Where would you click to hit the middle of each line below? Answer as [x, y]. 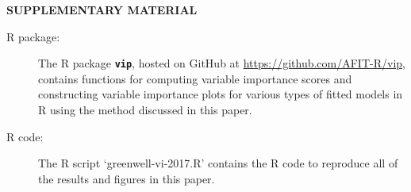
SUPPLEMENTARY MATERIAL [102, 10]
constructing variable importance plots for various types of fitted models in [221, 94]
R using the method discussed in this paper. [145, 110]
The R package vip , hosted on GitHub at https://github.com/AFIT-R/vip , [222, 63]
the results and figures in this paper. [127, 178]
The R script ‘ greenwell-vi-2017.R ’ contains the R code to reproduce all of [218, 163]
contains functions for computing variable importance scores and [195, 78]
